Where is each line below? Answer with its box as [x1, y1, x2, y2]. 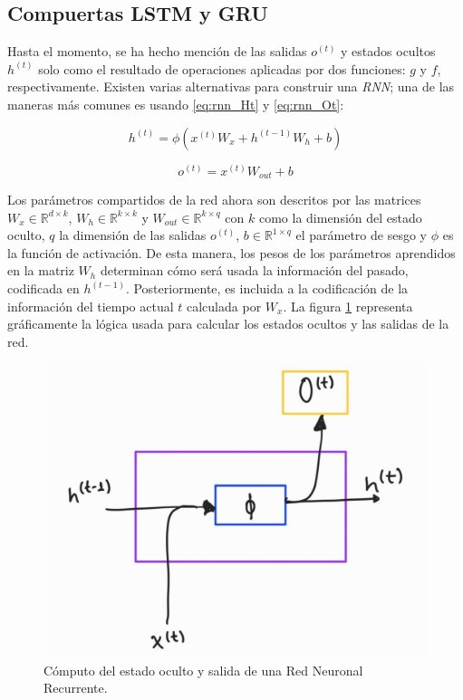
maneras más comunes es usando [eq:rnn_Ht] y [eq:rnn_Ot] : [7, 94, 344, 113]
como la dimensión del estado [258, 207, 422, 226]
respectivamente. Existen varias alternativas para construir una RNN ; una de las [7, 77, 455, 96]
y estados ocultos [341, 42, 436, 61]
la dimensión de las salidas [59, 225, 207, 245]
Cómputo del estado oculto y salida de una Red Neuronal [43, 660, 363, 679]
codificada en [7, 279, 80, 298]
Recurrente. [43, 678, 108, 697]
